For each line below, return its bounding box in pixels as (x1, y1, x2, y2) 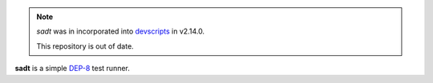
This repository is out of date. (36, 41, 134, 51)
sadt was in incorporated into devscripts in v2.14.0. (36, 26, 204, 36)
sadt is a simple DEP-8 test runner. (14, 64, 130, 73)
